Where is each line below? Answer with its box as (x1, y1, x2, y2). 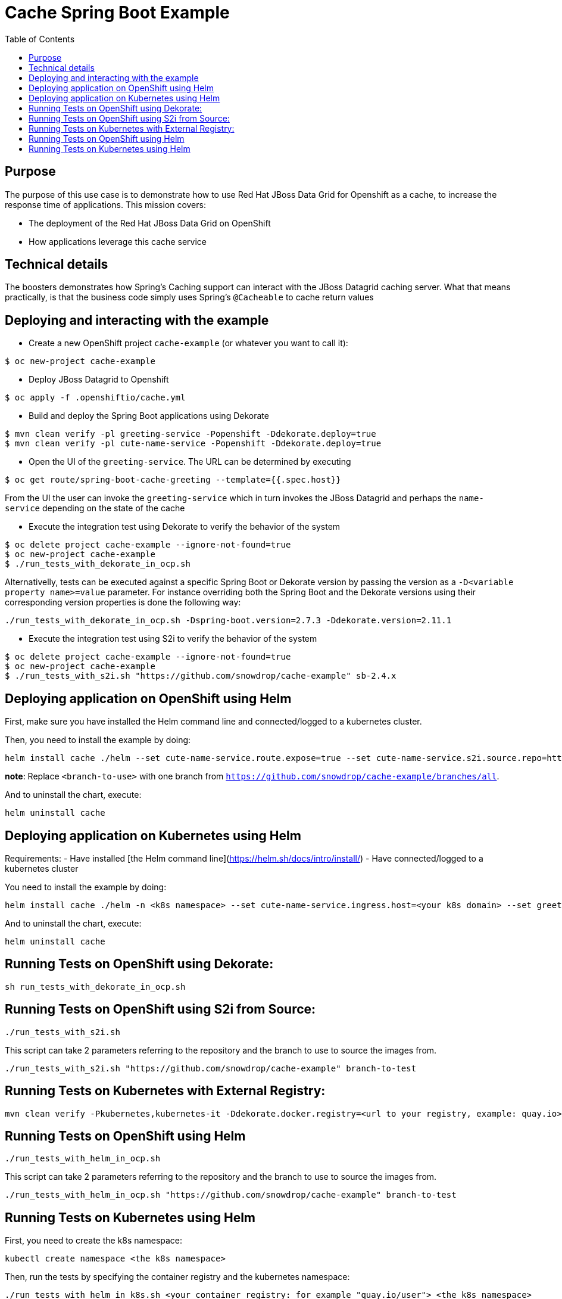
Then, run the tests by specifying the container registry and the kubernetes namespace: (5, 1272, 350, 1282)
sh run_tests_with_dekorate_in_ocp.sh (5, 981, 186, 992)
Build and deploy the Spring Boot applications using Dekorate (29, 411, 269, 421)
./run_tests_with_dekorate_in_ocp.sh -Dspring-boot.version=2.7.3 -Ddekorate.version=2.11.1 (5, 616, 452, 626)
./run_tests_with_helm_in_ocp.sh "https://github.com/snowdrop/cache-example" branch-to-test (5, 1190, 457, 1200)
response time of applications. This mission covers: (5, 199, 206, 210)
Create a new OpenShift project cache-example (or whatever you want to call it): (29, 338, 348, 349)
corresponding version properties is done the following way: (5, 597, 241, 608)
